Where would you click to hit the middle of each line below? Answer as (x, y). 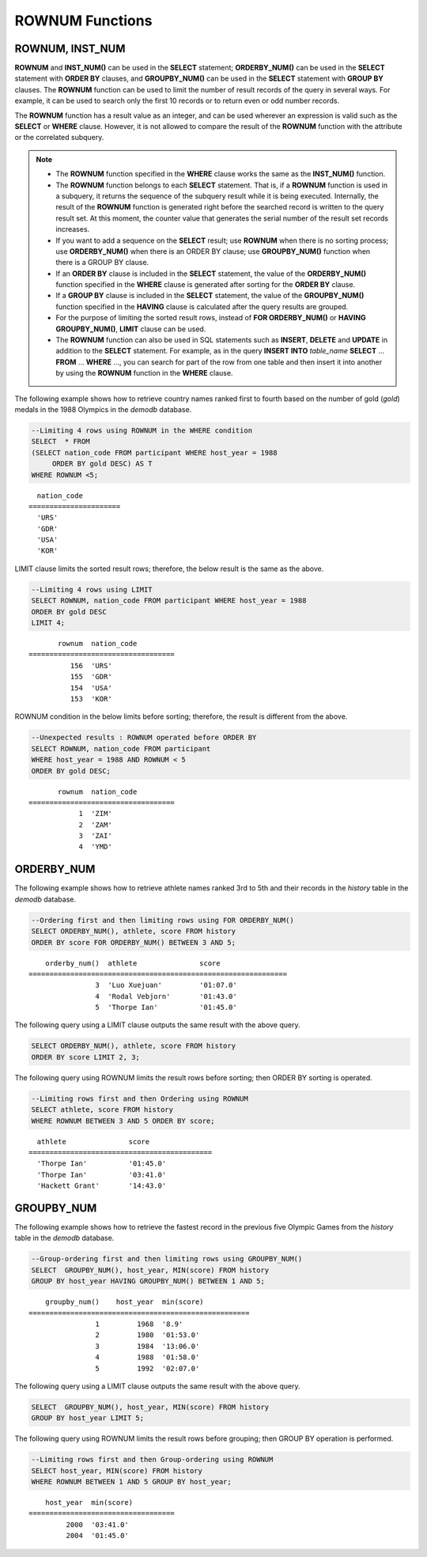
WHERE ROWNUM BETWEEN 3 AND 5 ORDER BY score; (123, 1121)
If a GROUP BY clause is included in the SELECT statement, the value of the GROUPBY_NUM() (210, 296)
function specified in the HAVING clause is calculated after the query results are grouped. (202, 306)
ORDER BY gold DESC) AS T (102, 464)
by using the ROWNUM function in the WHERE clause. (144, 373)
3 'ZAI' (95, 836)
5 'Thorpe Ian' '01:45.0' (166, 1007)
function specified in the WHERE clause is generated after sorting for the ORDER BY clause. (206, 285)
